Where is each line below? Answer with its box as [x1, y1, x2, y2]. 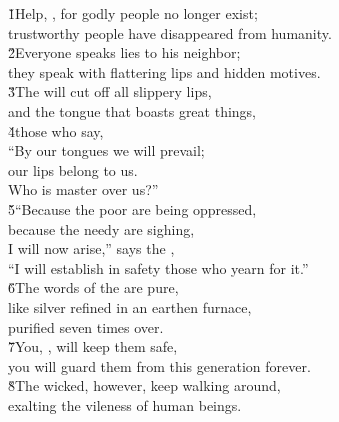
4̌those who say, [8, 120, 104, 141]
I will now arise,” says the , [8, 238, 175, 259]
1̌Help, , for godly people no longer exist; [8, 3, 258, 23]
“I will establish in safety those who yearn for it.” [8, 257, 309, 278]
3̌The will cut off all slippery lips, [8, 81, 212, 102]
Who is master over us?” [8, 179, 159, 200]
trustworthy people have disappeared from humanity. [8, 22, 332, 43]
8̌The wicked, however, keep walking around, [8, 375, 281, 396]
